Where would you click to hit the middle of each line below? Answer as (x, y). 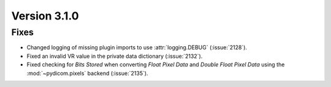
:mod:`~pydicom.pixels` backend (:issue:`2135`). (87, 73)
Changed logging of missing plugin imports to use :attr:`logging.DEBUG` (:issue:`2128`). (137, 47)
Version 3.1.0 (45, 16)
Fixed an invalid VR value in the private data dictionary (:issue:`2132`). (115, 56)
